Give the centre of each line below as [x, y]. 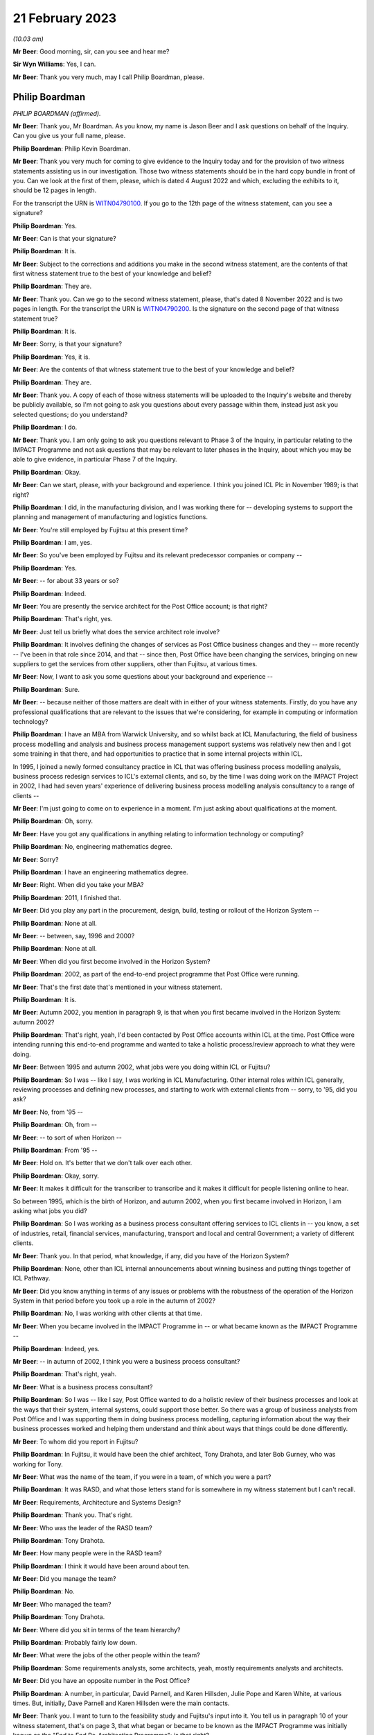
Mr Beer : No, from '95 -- [48, 1112]
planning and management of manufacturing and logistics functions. [110, 517]
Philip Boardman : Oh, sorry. [53, 821]
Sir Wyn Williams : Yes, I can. [54, 64]
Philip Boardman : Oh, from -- [55, 1125]
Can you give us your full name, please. [69, 136]
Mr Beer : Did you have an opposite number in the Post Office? [101, 1681]
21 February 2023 [65, 18]
